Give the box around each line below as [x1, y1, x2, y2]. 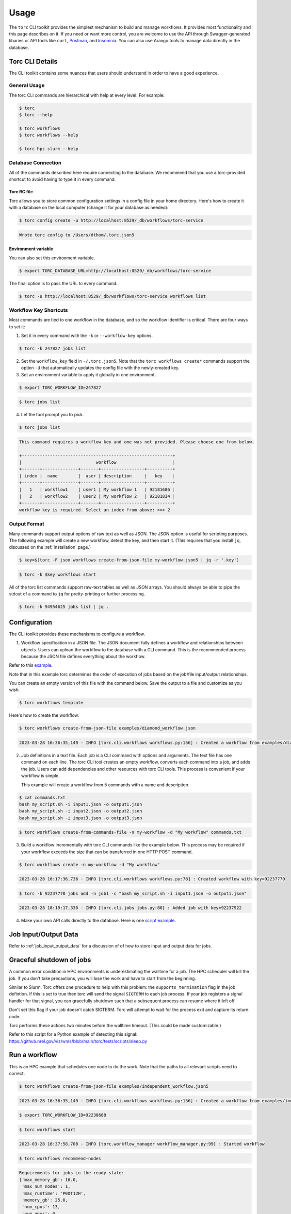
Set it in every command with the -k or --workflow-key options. [21, 333, 153, 338]
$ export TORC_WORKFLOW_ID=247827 [19, 385, 101, 390]
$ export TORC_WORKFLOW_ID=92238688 [19, 1113, 107, 1118]
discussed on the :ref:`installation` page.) [9, 544, 91, 550]
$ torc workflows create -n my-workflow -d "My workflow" [19, 862, 160, 867]
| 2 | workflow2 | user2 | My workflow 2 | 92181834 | [19, 493, 176, 499]
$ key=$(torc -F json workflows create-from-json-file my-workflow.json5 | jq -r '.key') [19, 557, 240, 563]
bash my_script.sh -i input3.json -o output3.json [19, 815, 143, 821]
